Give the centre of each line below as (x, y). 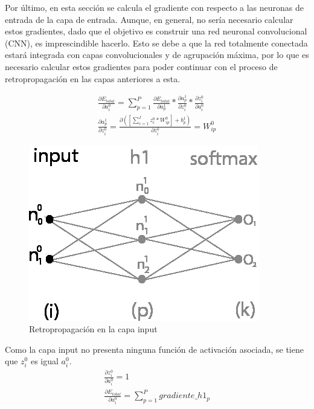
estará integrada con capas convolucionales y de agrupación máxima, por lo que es (157, 55)
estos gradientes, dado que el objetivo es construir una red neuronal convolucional (156, 31)
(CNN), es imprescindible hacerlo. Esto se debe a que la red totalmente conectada (156, 43)
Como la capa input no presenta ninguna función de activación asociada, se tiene (154, 349)
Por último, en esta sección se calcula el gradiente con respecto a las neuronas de (155, 7)
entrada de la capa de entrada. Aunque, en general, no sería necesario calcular (149, 19)
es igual (44, 361)
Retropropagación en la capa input (93, 329)
